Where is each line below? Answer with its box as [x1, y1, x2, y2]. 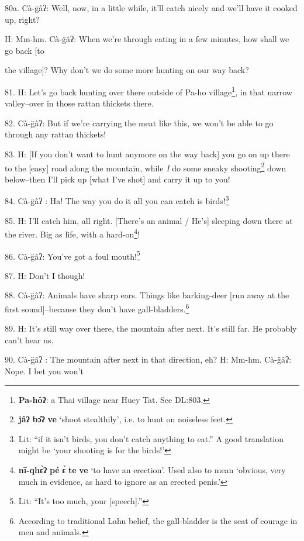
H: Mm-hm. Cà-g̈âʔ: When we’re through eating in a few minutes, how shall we [5, 33, 289, 45]
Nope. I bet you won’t [5, 365, 84, 377]
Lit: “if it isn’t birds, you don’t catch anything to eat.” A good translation [18, 432, 284, 444]
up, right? [5, 13, 40, 25]
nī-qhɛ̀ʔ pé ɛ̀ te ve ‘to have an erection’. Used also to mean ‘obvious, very [18, 463, 286, 475]
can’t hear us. [5, 333, 54, 346]
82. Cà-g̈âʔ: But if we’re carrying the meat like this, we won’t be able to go [5, 116, 274, 129]
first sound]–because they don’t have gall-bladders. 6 [5, 301, 189, 315]
